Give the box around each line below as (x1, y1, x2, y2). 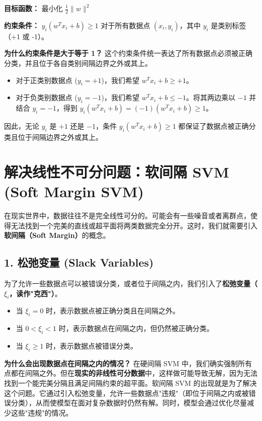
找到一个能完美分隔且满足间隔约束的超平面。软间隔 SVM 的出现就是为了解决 (4, 378, 257, 388)
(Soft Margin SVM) (4, 181, 144, 202)
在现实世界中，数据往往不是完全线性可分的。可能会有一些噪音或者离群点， (4, 210, 250, 221)
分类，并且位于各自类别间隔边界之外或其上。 (4, 58, 152, 68)
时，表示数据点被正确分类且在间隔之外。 (46, 305, 180, 316)
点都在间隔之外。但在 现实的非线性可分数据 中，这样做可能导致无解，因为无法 (4, 368, 257, 378)
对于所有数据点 (101, 20, 150, 30)
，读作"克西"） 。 (9, 288, 62, 298)
